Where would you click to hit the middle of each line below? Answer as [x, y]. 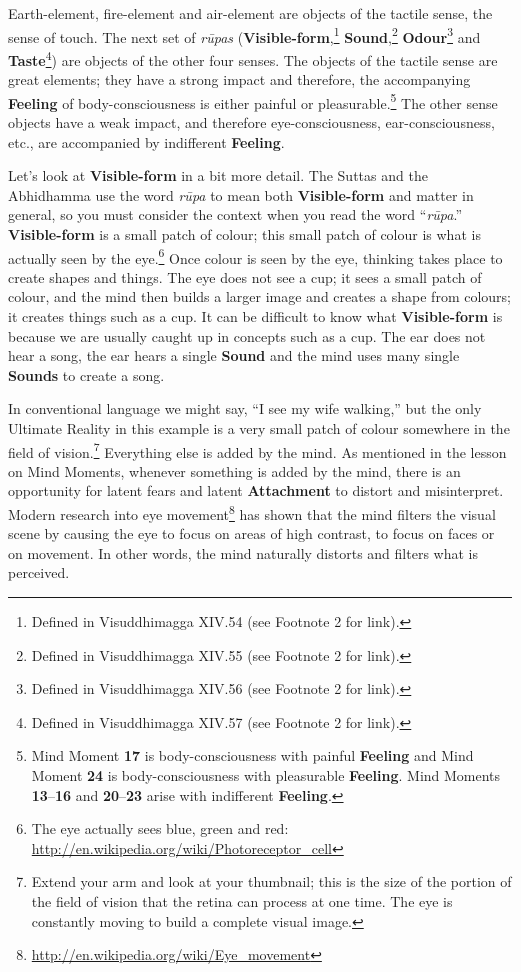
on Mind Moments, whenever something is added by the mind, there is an [234, 470]
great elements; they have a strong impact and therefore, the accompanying [239, 79]
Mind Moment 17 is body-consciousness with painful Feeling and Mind [252, 755]
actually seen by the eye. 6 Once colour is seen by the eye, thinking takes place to [255, 256]
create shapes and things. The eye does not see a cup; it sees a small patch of [245, 276]
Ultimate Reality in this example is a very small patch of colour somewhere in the [259, 427]
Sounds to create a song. [86, 374]
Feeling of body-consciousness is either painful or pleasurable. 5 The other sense [253, 101]
